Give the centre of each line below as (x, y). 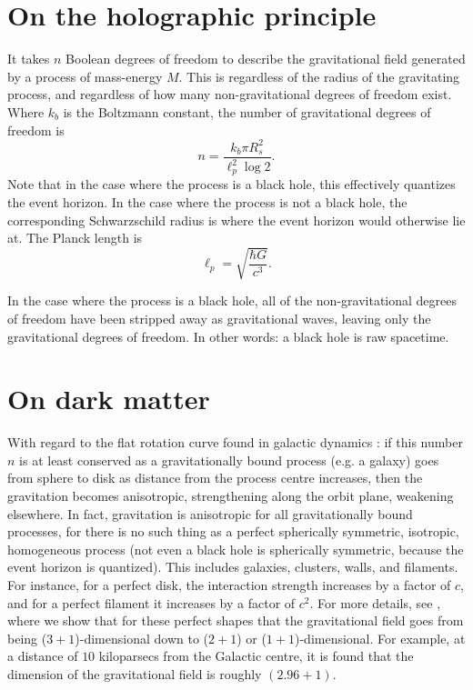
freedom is (36, 130)
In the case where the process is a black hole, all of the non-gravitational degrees (232, 300)
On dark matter (109, 399)
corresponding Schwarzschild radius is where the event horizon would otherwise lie (236, 220)
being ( (27, 638)
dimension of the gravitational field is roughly (135, 674)
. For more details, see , (375, 602)
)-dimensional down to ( (142, 638)
